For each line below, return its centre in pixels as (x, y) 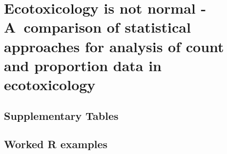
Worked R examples (56, 144)
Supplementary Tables (61, 115)
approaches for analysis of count (114, 46)
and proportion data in (83, 65)
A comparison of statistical (97, 27)
